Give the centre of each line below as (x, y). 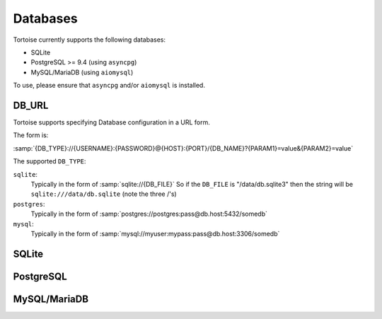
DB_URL (31, 105)
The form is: (31, 135)
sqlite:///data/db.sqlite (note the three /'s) (104, 194)
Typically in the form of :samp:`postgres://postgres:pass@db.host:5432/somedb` (149, 214)
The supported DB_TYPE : (50, 161)
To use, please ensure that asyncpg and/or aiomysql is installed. (109, 86)
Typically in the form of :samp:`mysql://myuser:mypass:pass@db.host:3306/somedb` (155, 233)
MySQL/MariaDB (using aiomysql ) (82, 72)
